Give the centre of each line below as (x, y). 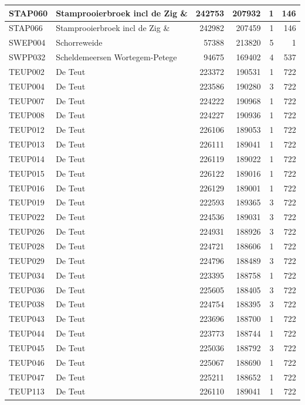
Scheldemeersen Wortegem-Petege (116, 57)
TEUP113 (27, 391)
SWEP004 (27, 42)
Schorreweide (79, 42)
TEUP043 (27, 319)
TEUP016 (27, 188)
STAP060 (28, 13)
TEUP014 (27, 158)
